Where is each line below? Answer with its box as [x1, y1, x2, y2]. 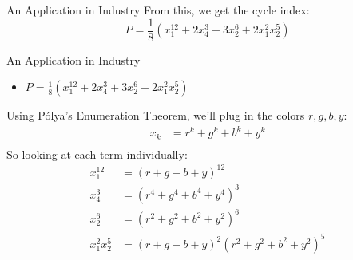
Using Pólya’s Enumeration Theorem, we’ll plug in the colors [6, 107, 305, 124]
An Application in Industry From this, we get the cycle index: [6, 2, 310, 18]
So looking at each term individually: [6, 145, 188, 162]
